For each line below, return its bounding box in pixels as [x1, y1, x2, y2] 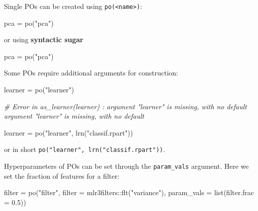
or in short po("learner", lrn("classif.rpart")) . [4, 144, 165, 154]
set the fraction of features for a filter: [4, 170, 120, 181]
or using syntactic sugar [4, 34, 84, 45]
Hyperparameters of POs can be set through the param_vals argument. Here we [4, 161, 249, 171]
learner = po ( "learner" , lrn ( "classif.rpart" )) [4, 127, 133, 138]
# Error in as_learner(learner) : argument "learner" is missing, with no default [4, 101, 247, 111]
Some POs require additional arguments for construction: [4, 68, 178, 78]
